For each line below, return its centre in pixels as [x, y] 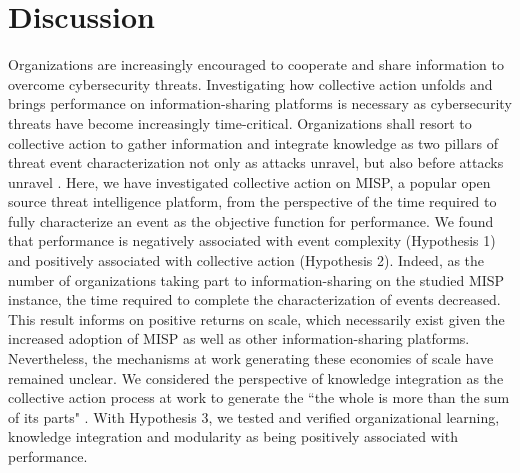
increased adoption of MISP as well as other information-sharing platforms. [239, 338]
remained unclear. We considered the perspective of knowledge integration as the [256, 377]
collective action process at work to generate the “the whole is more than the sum [259, 397]
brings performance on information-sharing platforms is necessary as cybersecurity [260, 103]
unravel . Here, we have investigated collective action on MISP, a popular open [249, 181]
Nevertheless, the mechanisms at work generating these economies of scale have [251, 358]
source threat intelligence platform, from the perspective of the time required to [252, 201]
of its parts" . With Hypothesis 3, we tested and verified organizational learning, [254, 416]
